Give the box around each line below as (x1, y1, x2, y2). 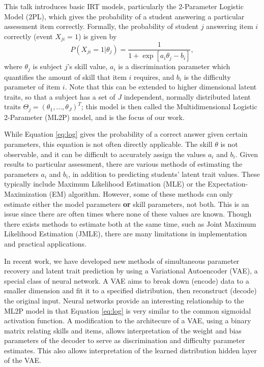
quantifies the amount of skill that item (4, 71, 127, 82)
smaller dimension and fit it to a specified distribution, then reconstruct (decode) (4, 285, 257, 296)
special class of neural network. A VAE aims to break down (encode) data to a (4, 275, 249, 286)
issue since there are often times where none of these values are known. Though (4, 208, 252, 219)
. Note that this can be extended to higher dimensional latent (65, 81, 257, 92)
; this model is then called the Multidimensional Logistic (81, 101, 257, 112)
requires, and (134, 71, 174, 82)
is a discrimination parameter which (118, 61, 230, 72)
